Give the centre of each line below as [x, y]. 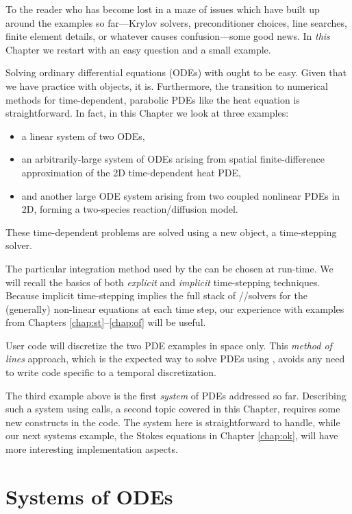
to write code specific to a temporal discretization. [111, 372]
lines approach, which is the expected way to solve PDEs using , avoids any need [175, 359]
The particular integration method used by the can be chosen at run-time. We [169, 268]
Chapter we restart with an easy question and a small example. [138, 49]
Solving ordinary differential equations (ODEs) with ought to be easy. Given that [176, 72]
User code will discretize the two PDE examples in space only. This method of [169, 345]
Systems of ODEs [89, 496]
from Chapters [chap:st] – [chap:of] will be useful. [106, 322]
